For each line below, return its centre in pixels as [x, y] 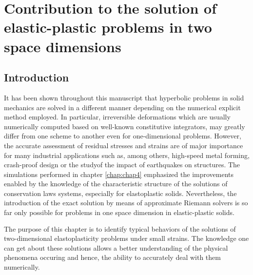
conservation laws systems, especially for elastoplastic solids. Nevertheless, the [120, 193]
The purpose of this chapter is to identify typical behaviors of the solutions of [120, 228]
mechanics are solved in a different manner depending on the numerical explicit [122, 107]
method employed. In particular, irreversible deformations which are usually [117, 117]
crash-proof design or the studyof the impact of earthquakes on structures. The [122, 165]
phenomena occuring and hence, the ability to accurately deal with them [112, 257]
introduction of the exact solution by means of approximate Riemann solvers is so [126, 203]
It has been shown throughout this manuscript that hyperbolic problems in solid [124, 97]
